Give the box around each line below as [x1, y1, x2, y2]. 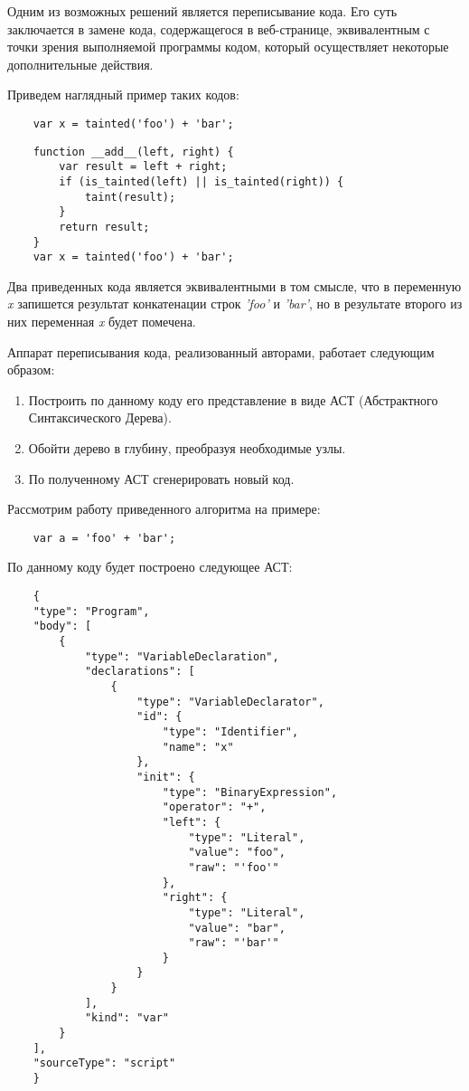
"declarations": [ [84, 665, 195, 678]
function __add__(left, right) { [33, 145, 234, 158]
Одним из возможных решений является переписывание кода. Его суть [7, 2, 398, 20]
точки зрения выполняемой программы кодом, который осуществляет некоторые [7, 37, 449, 56]
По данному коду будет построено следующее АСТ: [7, 557, 293, 576]
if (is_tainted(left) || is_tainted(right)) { [59, 175, 344, 188]
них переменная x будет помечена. [7, 312, 196, 331]
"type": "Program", [33, 604, 150, 618]
